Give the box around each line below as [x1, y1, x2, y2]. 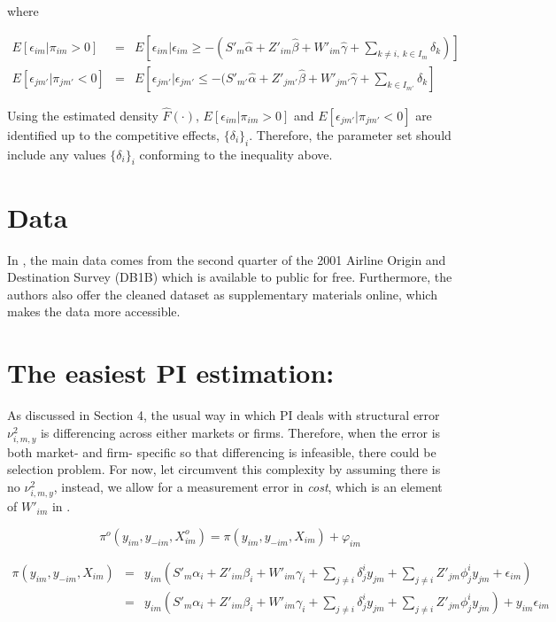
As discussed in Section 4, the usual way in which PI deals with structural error [7, 406, 440, 424]
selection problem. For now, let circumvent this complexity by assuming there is [7, 460, 441, 478]
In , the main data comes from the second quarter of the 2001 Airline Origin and [7, 250, 446, 268]
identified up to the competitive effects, [7, 125, 220, 144]
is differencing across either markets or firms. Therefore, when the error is [40, 423, 441, 441]
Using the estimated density [7, 105, 158, 124]
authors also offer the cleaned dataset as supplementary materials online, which [7, 284, 437, 303]
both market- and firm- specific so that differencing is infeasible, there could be [7, 442, 436, 461]
